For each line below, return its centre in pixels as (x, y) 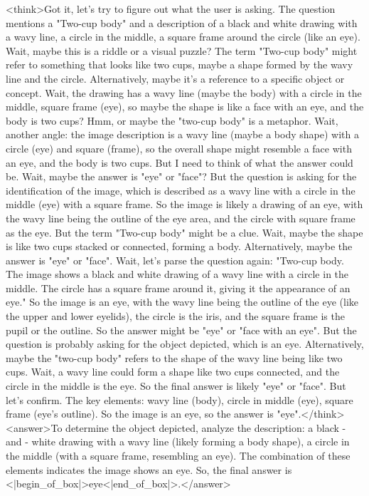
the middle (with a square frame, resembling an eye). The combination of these (178, 455)
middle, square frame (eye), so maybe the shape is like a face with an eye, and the (185, 107)
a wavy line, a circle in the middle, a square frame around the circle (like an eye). (183, 37)
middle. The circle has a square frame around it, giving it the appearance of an (178, 288)
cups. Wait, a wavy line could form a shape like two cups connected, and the (173, 372)
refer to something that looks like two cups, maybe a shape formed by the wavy (180, 64)
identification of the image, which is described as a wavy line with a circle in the (181, 190)
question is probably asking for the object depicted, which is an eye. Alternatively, (185, 344)
